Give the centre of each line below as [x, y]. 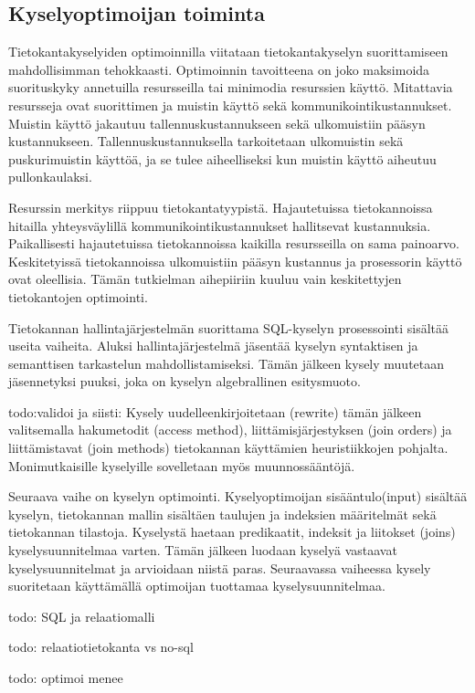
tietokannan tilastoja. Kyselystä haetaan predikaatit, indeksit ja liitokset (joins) [232, 532]
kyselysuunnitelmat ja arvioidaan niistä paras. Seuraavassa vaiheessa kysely [220, 567]
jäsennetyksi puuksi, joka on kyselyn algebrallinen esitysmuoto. [185, 381]
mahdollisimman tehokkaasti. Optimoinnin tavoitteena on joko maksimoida [219, 69]
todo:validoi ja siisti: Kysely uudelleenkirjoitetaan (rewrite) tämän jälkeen [215, 411]
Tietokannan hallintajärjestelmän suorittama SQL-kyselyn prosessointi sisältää [229, 327]
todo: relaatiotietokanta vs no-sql [101, 647]
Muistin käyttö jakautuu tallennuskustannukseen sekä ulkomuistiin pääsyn [217, 123]
